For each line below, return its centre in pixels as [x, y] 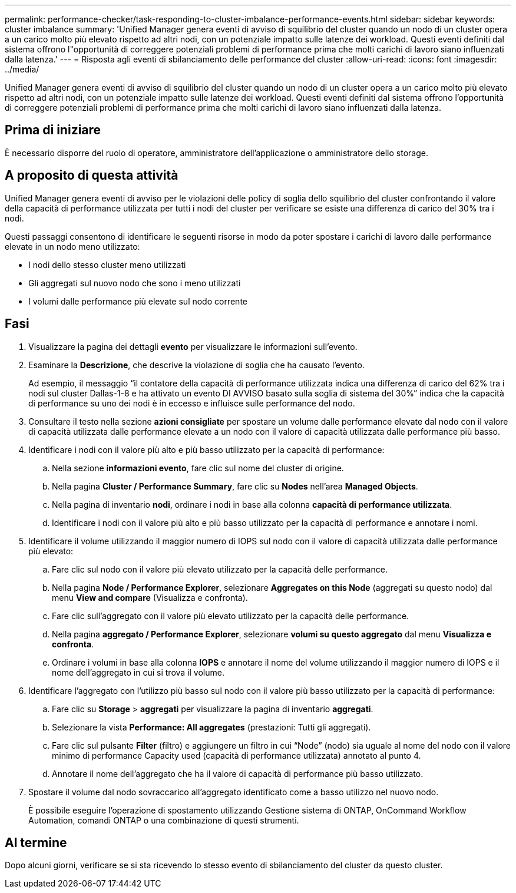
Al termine [36, 842]
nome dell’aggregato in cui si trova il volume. [138, 672]
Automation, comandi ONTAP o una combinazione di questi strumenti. [164, 820]
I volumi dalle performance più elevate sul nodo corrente [138, 301]
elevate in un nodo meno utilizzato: [72, 246]
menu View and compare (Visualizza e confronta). [150, 597]
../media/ [22, 69]
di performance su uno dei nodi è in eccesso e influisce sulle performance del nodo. [192, 403]
